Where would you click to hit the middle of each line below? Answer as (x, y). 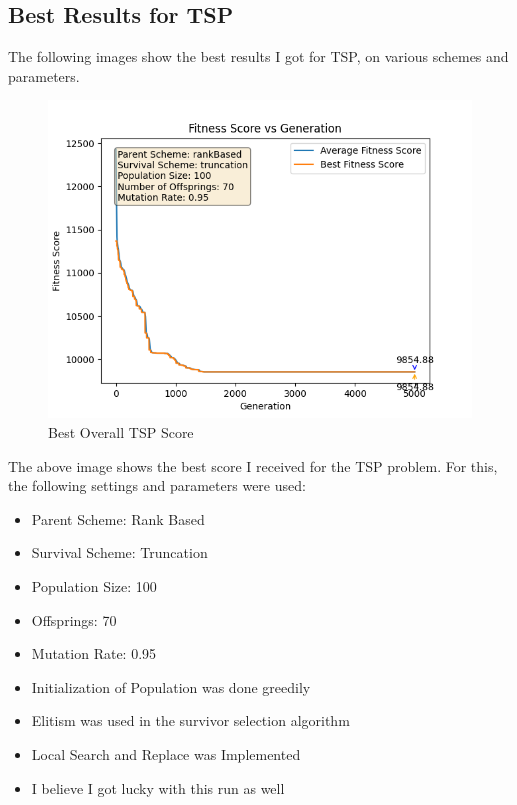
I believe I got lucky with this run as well (158, 787)
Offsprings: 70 (74, 619)
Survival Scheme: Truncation (119, 552)
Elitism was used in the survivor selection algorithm (190, 720)
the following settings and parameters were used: (157, 485)
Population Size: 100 (94, 585)
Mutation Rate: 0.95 (94, 653)
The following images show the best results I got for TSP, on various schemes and (258, 56)
